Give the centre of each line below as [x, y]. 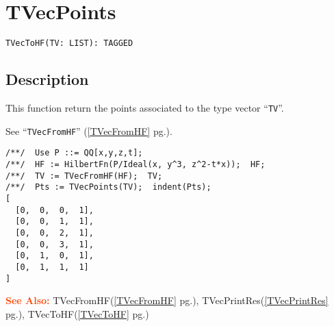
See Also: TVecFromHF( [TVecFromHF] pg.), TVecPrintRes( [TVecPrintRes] [167, 300]
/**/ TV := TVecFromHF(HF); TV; [84, 176]
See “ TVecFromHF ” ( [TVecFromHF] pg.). [89, 130]
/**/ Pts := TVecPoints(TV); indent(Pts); [108, 187]
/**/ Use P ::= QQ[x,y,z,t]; [74, 153]
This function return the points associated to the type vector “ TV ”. [145, 107]
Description [47, 79]
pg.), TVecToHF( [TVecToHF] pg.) [77, 313]
